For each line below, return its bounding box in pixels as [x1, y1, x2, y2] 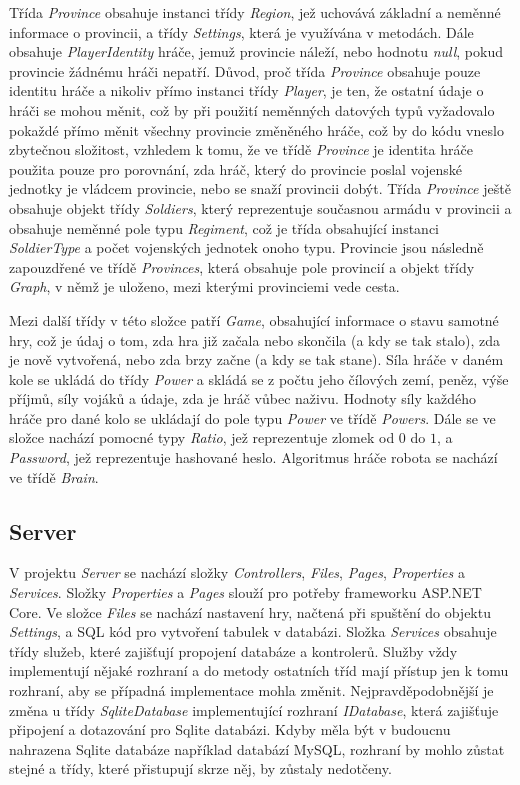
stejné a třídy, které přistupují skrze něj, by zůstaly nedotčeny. [9, 758, 392, 779]
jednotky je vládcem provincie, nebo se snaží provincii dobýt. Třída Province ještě [9, 178, 511, 199]
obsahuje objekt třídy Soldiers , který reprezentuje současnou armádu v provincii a [9, 197, 512, 218]
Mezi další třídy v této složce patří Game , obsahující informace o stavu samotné [9, 309, 499, 330]
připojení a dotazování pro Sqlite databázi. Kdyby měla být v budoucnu [9, 719, 451, 740]
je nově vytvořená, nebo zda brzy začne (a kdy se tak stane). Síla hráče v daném [9, 349, 504, 370]
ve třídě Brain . [9, 466, 99, 487]
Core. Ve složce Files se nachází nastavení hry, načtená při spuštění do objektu [9, 601, 491, 622]
